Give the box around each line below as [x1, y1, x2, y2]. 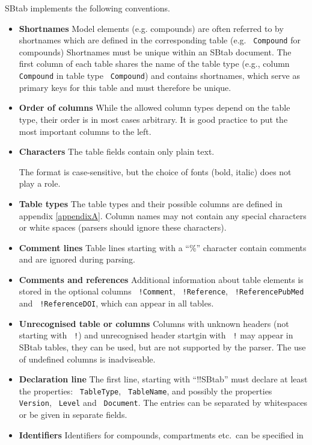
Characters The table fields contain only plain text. [19, 145, 215, 158]
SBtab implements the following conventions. [5, 2, 170, 14]
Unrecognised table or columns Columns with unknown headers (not [19, 317, 289, 329]
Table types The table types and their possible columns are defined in [19, 197, 283, 210]
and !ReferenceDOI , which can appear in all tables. [19, 297, 214, 310]
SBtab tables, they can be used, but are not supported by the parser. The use [19, 341, 306, 353]
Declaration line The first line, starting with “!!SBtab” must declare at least [19, 373, 308, 385]
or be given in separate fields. [19, 408, 127, 421]
